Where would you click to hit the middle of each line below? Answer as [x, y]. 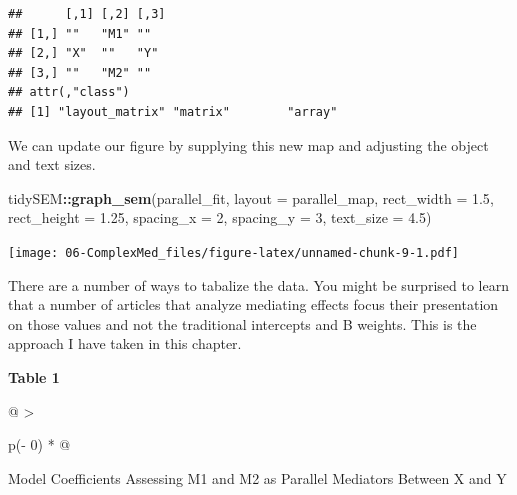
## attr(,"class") [69, 92]
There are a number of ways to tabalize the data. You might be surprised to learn [258, 284]
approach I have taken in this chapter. [125, 343]
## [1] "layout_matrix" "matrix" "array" [173, 111]
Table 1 [34, 376]
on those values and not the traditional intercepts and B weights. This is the [242, 323]
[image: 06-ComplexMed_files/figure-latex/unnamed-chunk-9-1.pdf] [234, 252]
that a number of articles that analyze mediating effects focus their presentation [253, 304]
